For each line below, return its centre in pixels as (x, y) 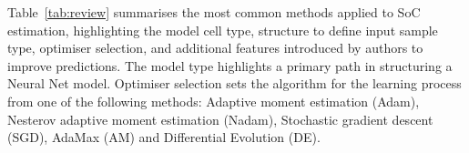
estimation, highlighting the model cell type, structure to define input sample (223, 30)
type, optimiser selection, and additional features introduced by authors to (215, 48)
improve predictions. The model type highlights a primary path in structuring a (230, 65)
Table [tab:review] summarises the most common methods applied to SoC (214, 12)
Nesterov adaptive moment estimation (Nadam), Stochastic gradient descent (220, 119)
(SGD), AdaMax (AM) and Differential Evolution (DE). (164, 137)
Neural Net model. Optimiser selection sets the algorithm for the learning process (234, 83)
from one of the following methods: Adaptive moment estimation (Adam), (214, 101)
